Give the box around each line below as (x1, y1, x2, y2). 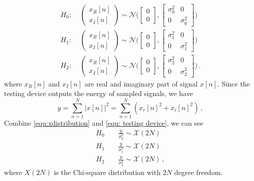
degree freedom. (174, 167, 223, 177)
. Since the (217, 78, 250, 88)
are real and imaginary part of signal (84, 78, 198, 88)
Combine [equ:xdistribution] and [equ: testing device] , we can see (4, 118, 203, 128)
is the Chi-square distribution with (54, 167, 161, 177)
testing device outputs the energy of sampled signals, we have (4, 88, 193, 99)
